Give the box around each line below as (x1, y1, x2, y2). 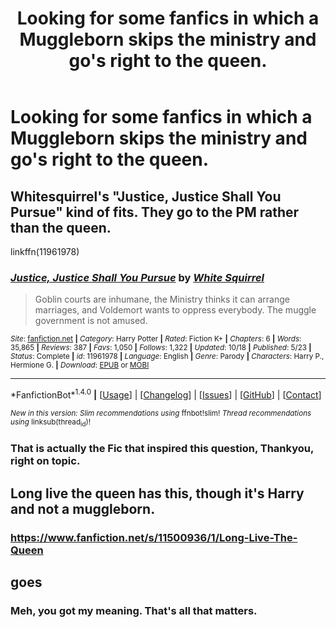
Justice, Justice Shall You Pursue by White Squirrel (10, 270, 265, 284)
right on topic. (10, 454, 81, 468)
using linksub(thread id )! (10, 417, 91, 429)
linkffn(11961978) (10, 246, 80, 257)
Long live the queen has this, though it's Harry (10, 485, 305, 502)
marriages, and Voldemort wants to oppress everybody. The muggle (34, 304, 317, 316)
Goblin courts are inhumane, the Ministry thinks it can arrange (34, 293, 290, 306)
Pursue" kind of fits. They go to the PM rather (10, 203, 300, 221)
